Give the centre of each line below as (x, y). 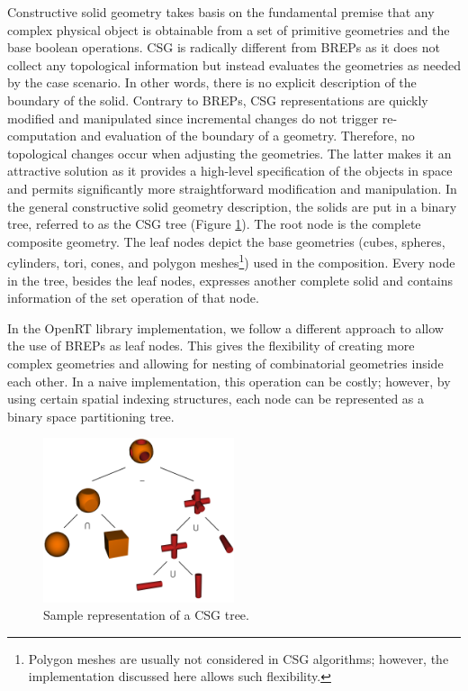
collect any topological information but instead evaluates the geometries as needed (234, 64)
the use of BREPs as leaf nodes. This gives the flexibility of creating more (211, 345)
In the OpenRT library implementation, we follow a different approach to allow (225, 327)
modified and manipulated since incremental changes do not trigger (193, 118)
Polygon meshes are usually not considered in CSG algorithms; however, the (238, 658)
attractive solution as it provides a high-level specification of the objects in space (230, 171)
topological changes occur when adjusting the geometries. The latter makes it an (229, 153)
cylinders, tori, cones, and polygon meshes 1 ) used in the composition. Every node (231, 261)
